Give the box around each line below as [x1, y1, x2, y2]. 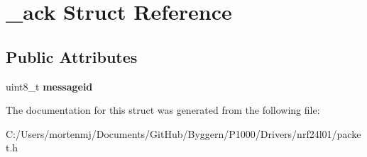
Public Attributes [6, 45, 138, 67]
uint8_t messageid [6, 78, 93, 93]
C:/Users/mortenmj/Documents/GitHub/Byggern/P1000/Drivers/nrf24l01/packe [6, 126, 361, 141]
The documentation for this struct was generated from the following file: [6, 103, 320, 117]
